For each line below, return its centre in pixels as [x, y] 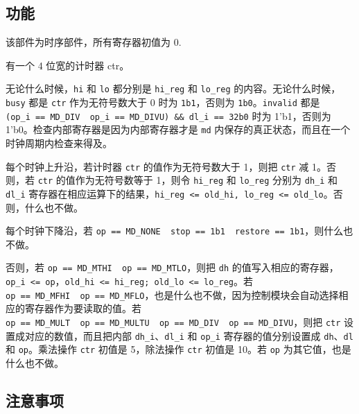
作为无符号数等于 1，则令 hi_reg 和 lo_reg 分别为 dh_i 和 [207, 180]
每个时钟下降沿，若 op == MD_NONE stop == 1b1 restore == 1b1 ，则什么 [175, 231]
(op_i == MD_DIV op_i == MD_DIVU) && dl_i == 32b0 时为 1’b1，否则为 [168, 115]
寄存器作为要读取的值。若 [83, 308]
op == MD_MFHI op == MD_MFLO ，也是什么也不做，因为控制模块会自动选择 [172, 294]
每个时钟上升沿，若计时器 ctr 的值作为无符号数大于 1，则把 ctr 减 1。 [166, 166]
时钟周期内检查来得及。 [59, 143]
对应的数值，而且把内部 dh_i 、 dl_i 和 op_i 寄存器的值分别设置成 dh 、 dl [189, 335]
